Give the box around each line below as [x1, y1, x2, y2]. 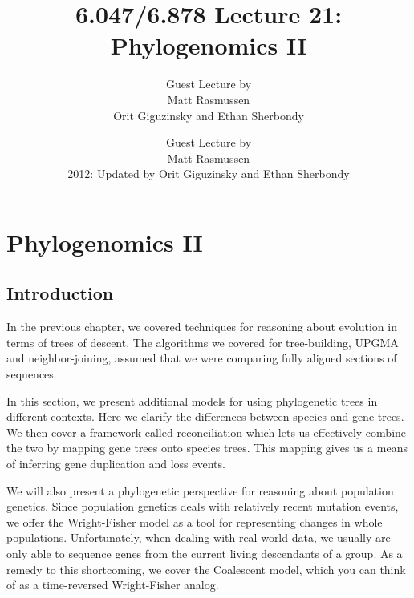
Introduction [6, 281, 114, 305]
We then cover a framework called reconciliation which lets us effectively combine [6, 423, 407, 440]
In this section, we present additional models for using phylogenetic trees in [6, 392, 378, 409]
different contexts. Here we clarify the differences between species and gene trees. [6, 408, 404, 425]
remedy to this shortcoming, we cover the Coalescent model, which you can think [6, 560, 406, 577]
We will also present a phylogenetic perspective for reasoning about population [6, 482, 394, 499]
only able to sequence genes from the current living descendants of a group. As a [6, 544, 403, 561]
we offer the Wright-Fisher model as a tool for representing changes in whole [6, 513, 383, 530]
